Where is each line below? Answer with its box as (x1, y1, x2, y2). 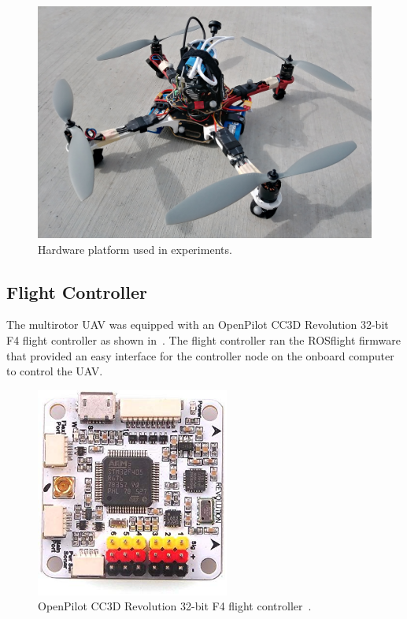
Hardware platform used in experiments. (38, 241, 232, 257)
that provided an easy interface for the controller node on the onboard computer (6, 347, 394, 364)
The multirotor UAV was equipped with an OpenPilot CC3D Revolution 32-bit (6, 316, 389, 333)
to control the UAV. (6, 363, 103, 379)
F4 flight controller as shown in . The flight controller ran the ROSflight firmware (6, 331, 401, 348)
